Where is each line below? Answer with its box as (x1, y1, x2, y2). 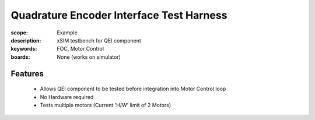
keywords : (10, 45, 37, 52)
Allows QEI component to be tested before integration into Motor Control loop (40, 85, 226, 93)
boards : (10, 53, 30, 61)
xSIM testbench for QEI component (57, 37, 141, 44)
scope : (10, 29, 29, 36)
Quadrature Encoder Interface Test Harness (10, 9, 228, 22)
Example (57, 29, 78, 36)
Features (10, 69, 44, 79)
